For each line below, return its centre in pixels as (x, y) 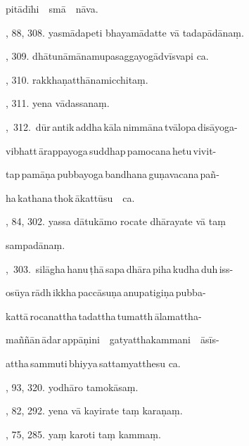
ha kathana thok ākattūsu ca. (70, 197)
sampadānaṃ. (36, 244)
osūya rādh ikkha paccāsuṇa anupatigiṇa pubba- (106, 292)
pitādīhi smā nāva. (52, 8)
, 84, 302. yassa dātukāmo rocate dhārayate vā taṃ (116, 221)
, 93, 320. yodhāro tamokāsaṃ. (72, 387)
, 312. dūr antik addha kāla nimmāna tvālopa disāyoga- (122, 126)
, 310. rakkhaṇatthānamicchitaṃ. (77, 79)
